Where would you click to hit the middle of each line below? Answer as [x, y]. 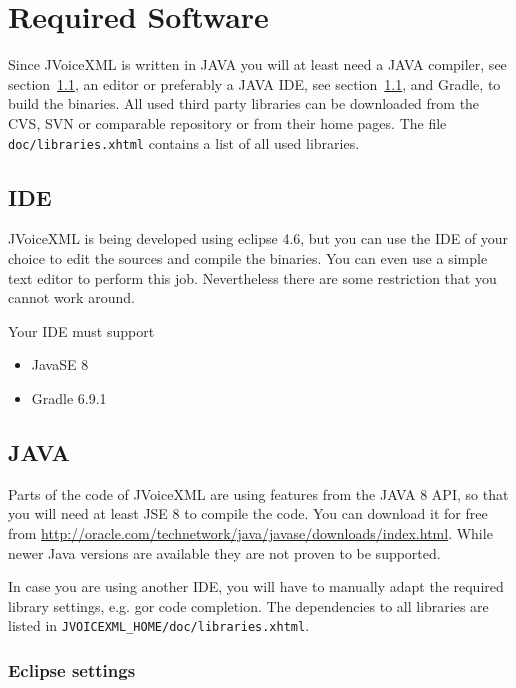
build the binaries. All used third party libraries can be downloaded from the [244, 103]
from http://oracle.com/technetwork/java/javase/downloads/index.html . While [250, 532]
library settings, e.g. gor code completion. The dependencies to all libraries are [248, 605]
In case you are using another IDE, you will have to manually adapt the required [256, 586]
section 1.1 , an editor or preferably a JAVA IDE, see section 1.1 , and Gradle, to [254, 83]
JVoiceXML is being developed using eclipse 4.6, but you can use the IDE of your [258, 238]
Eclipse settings [72, 669]
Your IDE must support [81, 330]
